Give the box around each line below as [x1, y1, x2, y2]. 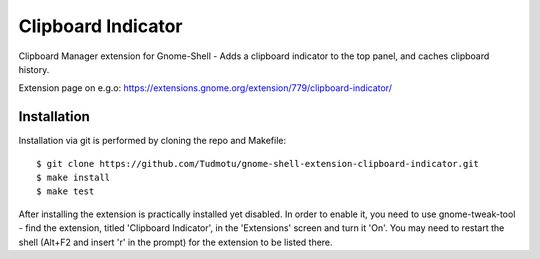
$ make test [36, 186, 95, 197]
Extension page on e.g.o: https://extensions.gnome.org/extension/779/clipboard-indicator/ [18, 82, 392, 94]
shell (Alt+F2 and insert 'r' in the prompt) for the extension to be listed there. [18, 236, 334, 248]
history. [18, 63, 50, 75]
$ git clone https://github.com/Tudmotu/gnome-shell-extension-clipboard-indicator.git [36, 158, 480, 169]
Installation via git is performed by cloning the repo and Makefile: [18, 135, 287, 147]
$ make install [36, 172, 111, 184]
